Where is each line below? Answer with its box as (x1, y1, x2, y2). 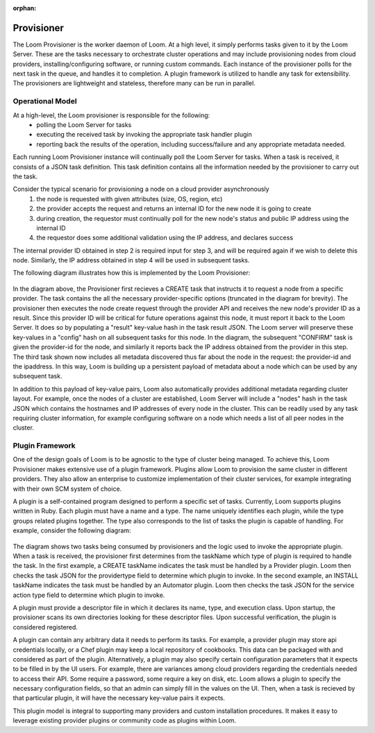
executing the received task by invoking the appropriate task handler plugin (36, 130, 253, 139)
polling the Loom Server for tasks (36, 121, 132, 128)
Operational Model (12, 96, 77, 106)
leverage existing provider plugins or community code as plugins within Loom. (12, 716, 237, 725)
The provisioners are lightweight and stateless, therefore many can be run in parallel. (12, 79, 256, 87)
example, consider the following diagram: (12, 526, 131, 534)
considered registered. (12, 623, 78, 631)
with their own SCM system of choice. (12, 485, 122, 493)
